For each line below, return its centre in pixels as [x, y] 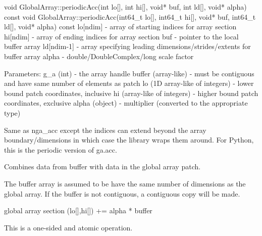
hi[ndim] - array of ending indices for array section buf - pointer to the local [121, 36]
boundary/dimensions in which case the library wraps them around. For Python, [129, 140]
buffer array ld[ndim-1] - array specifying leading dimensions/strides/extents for [127, 46]
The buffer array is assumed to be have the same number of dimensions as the [125, 183]
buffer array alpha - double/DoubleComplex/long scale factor [99, 56]
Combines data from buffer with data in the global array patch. [102, 167]
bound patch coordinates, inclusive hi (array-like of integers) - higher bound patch [131, 93]
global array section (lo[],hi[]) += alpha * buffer [78, 210]
